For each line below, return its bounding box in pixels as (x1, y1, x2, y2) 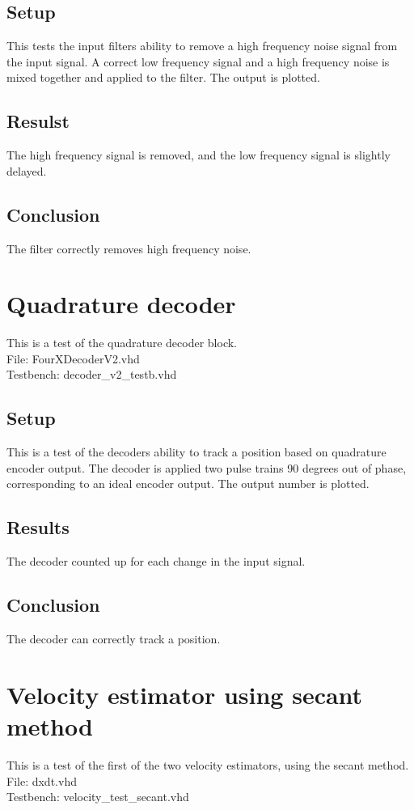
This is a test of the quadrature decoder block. (6, 334, 238, 351)
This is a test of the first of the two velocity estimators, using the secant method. (6, 756, 409, 773)
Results (6, 515, 70, 540)
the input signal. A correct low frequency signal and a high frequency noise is (6, 53, 390, 70)
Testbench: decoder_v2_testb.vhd (6, 366, 177, 383)
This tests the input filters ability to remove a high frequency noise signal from (6, 37, 398, 54)
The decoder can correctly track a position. (6, 630, 221, 647)
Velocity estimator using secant (6, 677, 363, 710)
